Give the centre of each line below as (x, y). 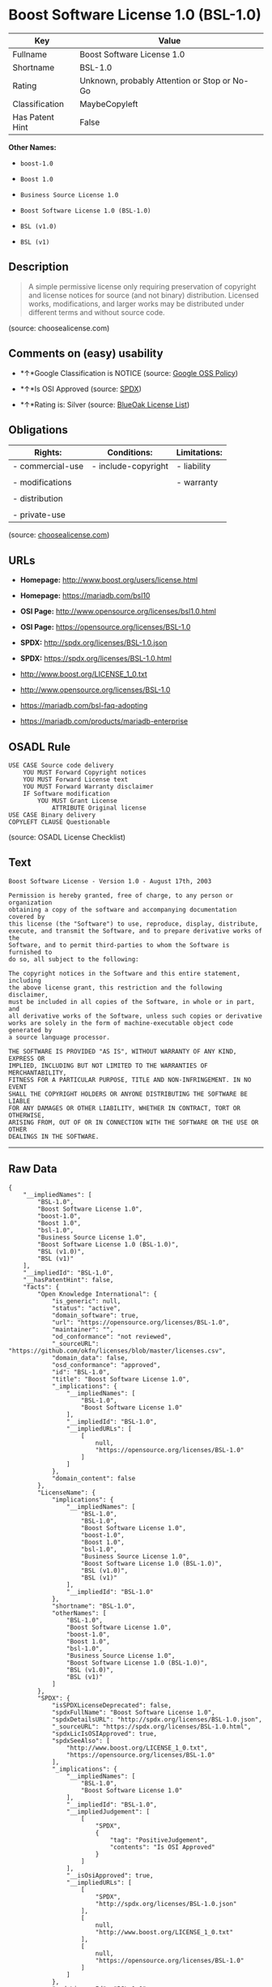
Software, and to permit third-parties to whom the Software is (119, 945)
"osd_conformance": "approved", (106, 1365)
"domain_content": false (93, 1478)
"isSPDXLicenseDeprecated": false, (112, 1705)
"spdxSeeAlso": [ (81, 1741)
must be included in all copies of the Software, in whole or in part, (132, 1002)
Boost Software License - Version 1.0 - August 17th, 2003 (110, 881)
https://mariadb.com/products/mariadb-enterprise (104, 721)
